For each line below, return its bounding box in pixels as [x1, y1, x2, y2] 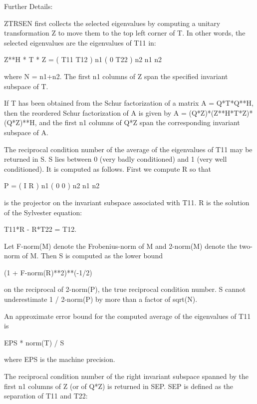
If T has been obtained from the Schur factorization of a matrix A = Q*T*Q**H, [4, 98, 254, 108]
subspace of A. [4, 127, 48, 137]
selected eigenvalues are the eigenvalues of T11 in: [4, 37, 156, 48]
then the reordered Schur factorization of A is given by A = [4, 107, 187, 118]
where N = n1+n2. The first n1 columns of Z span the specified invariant [4, 71, 228, 81]
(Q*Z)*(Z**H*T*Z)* [189, 107, 253, 118]
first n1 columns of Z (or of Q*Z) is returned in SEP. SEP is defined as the [4, 380, 234, 391]
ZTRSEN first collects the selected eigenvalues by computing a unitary [4, 18, 221, 28]
